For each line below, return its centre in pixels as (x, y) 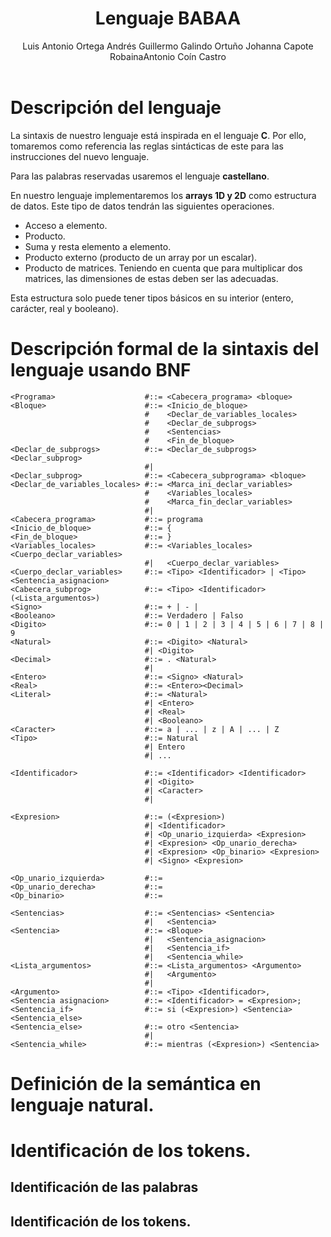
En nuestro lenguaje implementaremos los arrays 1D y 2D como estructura (163, 195)
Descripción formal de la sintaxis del (165, 348)
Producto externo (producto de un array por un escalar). (141, 257)
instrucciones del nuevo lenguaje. (80, 156)
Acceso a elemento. (66, 225)
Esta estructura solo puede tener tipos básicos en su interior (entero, (152, 298)
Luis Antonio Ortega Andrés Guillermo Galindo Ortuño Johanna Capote (168, 46)
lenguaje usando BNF (101, 369)
